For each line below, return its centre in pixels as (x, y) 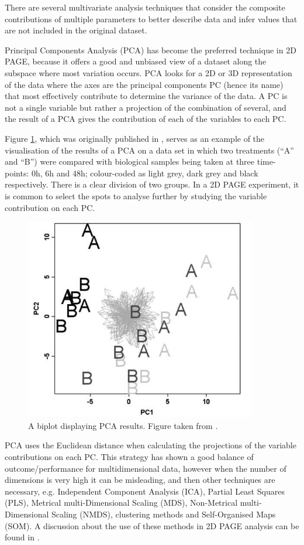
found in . (22, 537)
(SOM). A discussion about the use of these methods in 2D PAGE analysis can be (152, 525)
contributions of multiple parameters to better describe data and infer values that (151, 18)
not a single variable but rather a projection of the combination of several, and (146, 107)
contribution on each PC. (50, 207)
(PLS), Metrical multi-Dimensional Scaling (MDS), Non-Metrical (121, 503)
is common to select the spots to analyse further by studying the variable (136, 195)
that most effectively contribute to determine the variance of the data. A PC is (146, 96)
